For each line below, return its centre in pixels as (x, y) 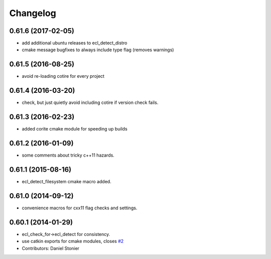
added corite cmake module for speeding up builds (75, 129)
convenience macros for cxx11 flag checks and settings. (80, 208)
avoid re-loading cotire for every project (63, 76)
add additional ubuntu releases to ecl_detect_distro (75, 43)
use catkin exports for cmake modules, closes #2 (73, 241)
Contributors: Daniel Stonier (51, 248)
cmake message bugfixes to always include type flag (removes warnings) (98, 50)
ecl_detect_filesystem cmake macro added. (66, 181)
